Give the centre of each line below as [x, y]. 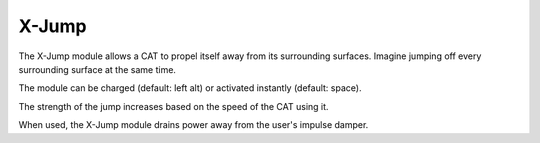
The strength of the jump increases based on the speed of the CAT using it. [173, 106]
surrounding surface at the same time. [97, 69]
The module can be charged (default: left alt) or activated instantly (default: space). [190, 88]
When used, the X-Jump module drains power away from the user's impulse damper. [193, 125]
